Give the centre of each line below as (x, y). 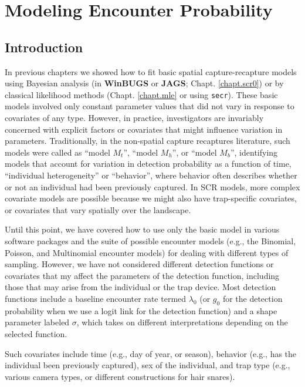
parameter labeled (37, 322)
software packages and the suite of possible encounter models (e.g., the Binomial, (150, 240)
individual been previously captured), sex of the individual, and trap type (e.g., (148, 365)
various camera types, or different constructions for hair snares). (120, 376)
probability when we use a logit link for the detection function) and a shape (141, 310)
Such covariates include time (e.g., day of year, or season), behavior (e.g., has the (151, 353)
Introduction (44, 47)
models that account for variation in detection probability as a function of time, (148, 164)
